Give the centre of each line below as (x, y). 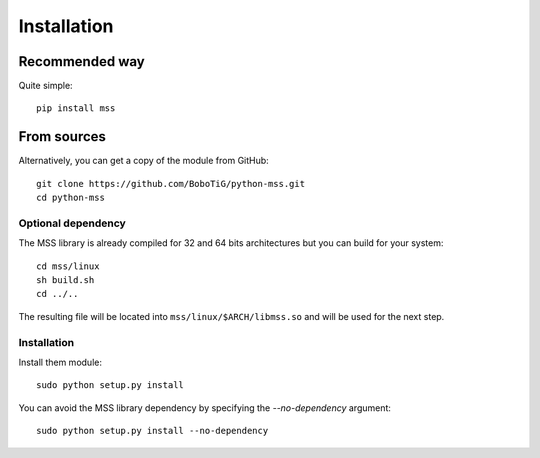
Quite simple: (46, 86)
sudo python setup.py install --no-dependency (152, 431)
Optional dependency (72, 223)
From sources (62, 136)
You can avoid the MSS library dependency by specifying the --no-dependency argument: (205, 407)
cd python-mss (70, 198)
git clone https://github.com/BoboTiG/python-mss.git (170, 183)
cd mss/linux (68, 266)
